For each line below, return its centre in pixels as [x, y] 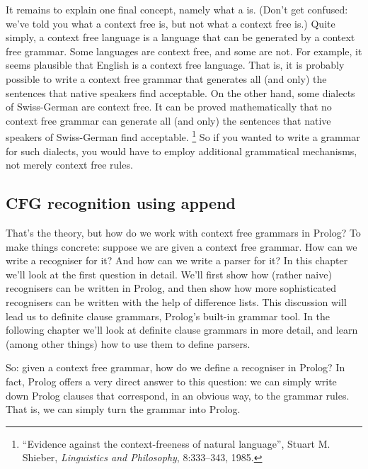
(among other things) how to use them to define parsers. [128, 343]
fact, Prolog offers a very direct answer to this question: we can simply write [171, 381]
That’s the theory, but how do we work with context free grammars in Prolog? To [183, 232]
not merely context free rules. [69, 165]
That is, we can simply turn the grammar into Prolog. [123, 409]
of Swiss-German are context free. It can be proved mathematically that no [169, 107]
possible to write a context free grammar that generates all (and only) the [166, 78]
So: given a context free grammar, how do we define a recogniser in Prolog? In [176, 367]
